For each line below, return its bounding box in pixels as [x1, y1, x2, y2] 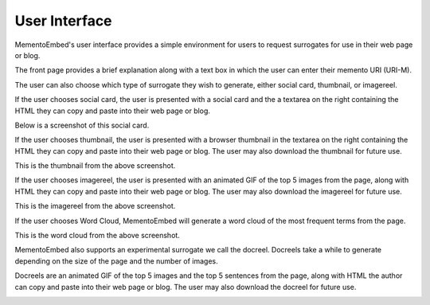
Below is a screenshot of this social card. [14, 120, 150, 130]
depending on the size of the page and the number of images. [14, 256, 218, 266]
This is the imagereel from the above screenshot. [14, 201, 176, 211]
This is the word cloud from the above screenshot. [14, 231, 181, 240]
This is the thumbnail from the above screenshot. [14, 161, 176, 170]
